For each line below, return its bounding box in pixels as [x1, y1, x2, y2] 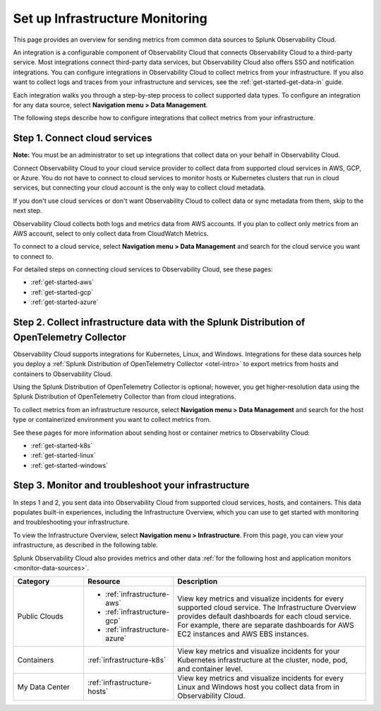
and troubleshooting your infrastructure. [13, 518, 130, 527]
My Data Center [17, 682, 70, 692]
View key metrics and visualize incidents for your [177, 647, 340, 657]
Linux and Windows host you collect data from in [177, 682, 340, 692]
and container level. [177, 664, 243, 674]
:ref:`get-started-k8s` [30, 441, 93, 449]
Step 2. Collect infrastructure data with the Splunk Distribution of [13, 317, 306, 329]
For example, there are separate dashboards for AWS [177, 621, 354, 630]
